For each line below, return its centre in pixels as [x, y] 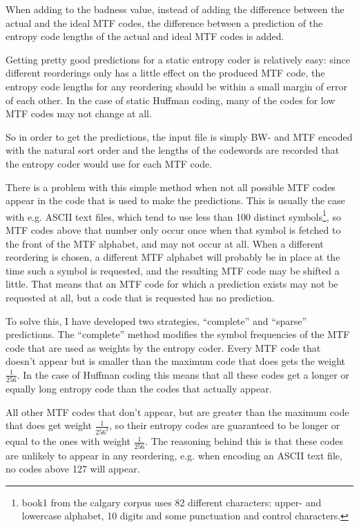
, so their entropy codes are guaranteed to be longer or [225, 425]
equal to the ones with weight [68, 441]
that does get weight [49, 425]
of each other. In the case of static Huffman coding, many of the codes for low [171, 100]
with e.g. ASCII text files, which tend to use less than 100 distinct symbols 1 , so [173, 215]
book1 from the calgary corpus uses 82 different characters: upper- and [172, 502]
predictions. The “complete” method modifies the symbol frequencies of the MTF [178, 334]
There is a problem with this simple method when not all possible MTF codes [171, 187]
